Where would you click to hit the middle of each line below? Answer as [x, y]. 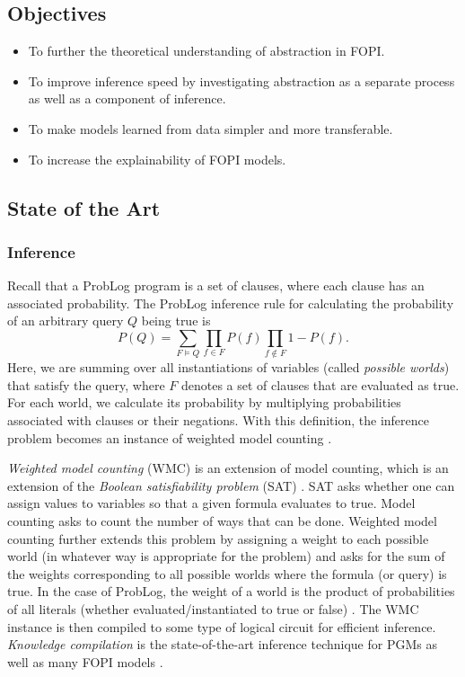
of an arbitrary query [66, 321]
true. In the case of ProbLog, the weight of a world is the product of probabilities [231, 591]
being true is [176, 321]
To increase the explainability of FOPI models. [157, 159]
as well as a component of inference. [127, 98]
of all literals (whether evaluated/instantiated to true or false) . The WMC [213, 609]
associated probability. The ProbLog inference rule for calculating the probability [231, 303]
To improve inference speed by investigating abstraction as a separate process [241, 80]
